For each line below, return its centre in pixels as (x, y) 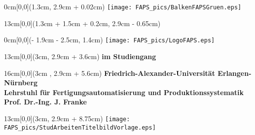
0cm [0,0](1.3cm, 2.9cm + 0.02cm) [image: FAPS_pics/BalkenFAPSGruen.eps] (123, 6)
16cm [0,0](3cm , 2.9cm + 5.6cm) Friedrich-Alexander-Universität (109, 73)
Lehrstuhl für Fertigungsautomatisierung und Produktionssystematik (124, 92)
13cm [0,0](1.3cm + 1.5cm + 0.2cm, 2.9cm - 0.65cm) (82, 23)
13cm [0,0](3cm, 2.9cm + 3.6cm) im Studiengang (80, 56)
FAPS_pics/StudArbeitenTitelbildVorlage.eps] (80, 127)
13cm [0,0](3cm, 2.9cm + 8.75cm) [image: (67, 118)
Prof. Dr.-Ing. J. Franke (45, 102)
